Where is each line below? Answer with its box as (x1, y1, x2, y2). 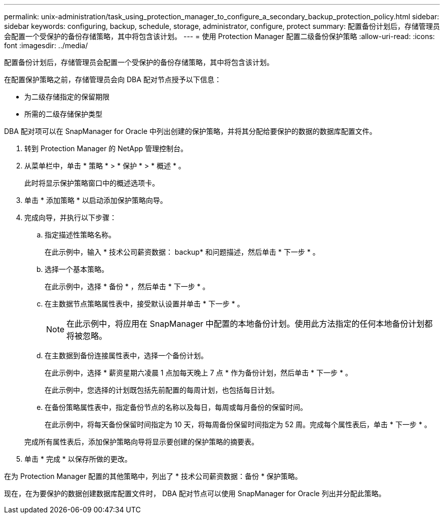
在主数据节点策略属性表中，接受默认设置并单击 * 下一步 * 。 (45, 299, 244, 308)
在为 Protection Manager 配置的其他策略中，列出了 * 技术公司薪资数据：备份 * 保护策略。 (4, 472, 302, 480)
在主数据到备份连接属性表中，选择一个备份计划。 (45, 351, 208, 360)
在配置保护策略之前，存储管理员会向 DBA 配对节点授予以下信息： (4, 75, 221, 84)
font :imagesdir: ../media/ (4, 41, 88, 50)
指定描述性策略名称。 (45, 230, 116, 239)
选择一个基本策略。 (45, 265, 108, 273)
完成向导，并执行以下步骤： (24, 213, 117, 222)
